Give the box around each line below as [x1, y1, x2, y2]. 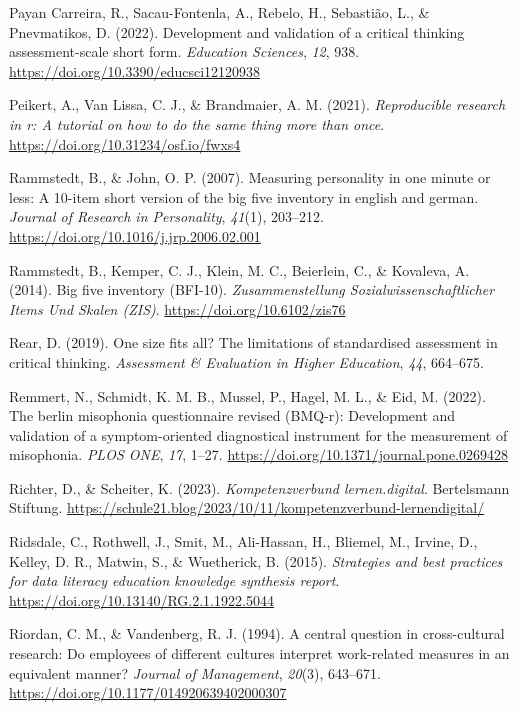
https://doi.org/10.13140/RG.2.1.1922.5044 [9, 589, 274, 610]
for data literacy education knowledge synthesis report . [9, 570, 340, 591]
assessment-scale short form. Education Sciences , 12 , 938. [9, 41, 360, 62]
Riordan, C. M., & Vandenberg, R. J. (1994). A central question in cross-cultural [9, 623, 505, 644]
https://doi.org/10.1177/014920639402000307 [9, 682, 287, 703]
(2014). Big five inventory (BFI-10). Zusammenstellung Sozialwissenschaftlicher [9, 279, 495, 300]
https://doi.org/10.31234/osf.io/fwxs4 [9, 133, 241, 154]
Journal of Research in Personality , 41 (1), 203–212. [9, 206, 324, 227]
